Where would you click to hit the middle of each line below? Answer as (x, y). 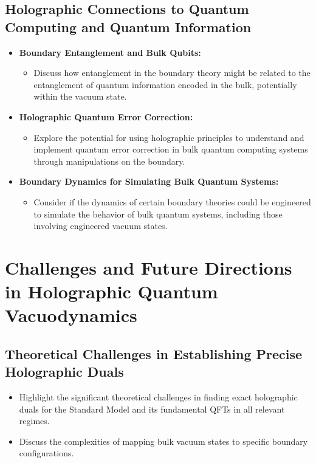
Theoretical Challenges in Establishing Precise (154, 353)
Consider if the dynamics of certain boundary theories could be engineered (172, 201)
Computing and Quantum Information (128, 26)
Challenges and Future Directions (149, 267)
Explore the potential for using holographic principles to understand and (169, 137)
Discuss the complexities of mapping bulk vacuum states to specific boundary (163, 441)
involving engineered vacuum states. (101, 226)
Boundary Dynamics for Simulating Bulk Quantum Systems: (149, 181)
